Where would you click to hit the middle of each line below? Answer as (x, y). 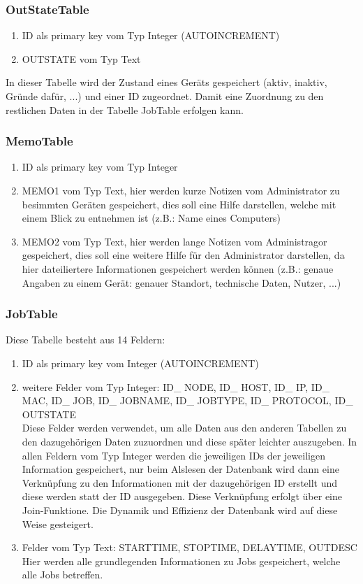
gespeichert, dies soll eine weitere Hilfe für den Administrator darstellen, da (183, 255)
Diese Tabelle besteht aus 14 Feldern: (86, 340)
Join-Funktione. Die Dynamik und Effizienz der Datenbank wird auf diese (180, 510)
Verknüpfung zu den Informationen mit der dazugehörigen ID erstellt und (180, 482)
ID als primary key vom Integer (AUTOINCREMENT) (140, 363)
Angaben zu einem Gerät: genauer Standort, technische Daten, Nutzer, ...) (181, 282)
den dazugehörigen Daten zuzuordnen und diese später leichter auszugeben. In (190, 441)
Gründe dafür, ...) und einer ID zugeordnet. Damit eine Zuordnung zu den (165, 96)
